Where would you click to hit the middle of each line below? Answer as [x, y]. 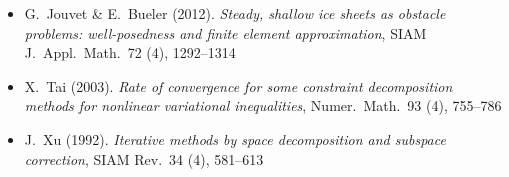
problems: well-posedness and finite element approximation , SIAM [225, 32]
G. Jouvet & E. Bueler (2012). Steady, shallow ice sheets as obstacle [235, 13]
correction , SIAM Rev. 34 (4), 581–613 [144, 158]
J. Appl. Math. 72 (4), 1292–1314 [130, 52]
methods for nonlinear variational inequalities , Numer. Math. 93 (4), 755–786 [263, 105]
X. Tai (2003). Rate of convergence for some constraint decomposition [238, 85]
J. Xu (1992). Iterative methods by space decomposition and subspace [235, 138]
